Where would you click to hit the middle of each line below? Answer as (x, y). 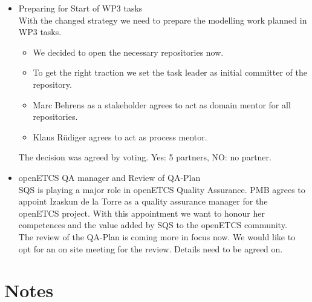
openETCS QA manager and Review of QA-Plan (109, 177)
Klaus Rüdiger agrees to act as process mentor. (120, 136)
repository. (52, 84)
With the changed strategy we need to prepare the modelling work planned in (163, 20)
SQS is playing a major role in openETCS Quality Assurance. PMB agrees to (162, 189)
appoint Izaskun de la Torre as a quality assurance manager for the (143, 201)
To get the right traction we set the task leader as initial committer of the (170, 72)
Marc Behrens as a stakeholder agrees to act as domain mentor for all (162, 104)
